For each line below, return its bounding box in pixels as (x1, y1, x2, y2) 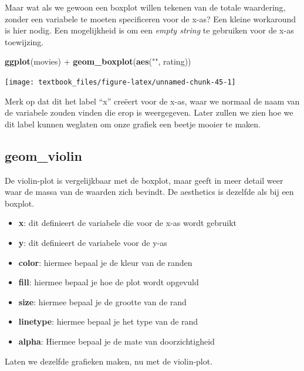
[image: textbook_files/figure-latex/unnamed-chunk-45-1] (5, 77, 236, 86)
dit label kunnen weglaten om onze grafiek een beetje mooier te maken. (5, 117, 261, 130)
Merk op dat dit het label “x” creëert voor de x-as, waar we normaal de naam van (5, 95, 300, 107)
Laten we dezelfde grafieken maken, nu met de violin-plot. (5, 355, 213, 367)
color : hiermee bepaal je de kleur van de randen (18, 256, 192, 268)
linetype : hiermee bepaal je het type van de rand (18, 315, 198, 328)
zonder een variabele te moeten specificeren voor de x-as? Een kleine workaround (5, 12, 296, 25)
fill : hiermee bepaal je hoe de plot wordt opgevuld (18, 276, 199, 288)
